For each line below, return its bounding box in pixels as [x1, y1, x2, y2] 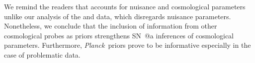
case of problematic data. [4, 49, 81, 60]
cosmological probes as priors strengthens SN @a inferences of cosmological [4, 30, 234, 40]
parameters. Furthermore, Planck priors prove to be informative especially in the [4, 40, 251, 50]
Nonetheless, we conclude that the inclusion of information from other [4, 21, 217, 31]
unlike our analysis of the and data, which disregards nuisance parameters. [4, 11, 231, 21]
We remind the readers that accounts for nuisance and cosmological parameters [4, 1, 246, 11]
